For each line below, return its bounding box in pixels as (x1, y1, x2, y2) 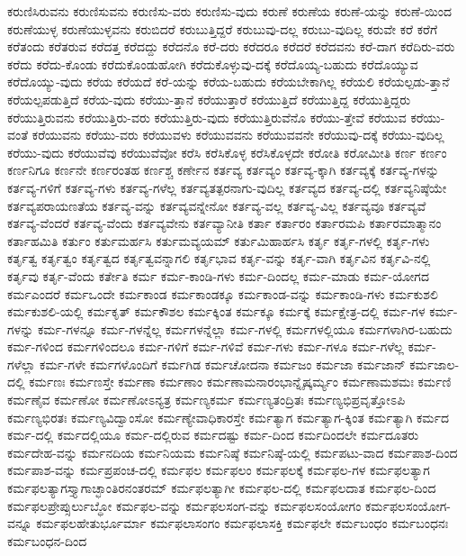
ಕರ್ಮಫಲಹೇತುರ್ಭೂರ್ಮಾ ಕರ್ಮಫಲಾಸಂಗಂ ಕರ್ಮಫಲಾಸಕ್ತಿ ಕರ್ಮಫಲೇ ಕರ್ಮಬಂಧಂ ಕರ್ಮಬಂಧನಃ (36, 514, 449, 533)
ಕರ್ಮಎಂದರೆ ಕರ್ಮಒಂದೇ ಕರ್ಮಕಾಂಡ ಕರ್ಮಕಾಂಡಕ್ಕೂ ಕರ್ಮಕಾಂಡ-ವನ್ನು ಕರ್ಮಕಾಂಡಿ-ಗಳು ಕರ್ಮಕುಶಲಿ (7, 284, 438, 303)
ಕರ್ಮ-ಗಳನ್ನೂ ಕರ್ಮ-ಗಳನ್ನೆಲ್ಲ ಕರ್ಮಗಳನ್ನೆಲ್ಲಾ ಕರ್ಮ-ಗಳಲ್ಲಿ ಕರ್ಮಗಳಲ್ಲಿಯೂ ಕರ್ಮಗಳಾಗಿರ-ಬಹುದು (37, 319, 453, 338)
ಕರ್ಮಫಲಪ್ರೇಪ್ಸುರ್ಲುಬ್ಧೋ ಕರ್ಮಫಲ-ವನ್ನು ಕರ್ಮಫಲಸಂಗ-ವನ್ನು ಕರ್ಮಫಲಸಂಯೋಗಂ (7, 496, 362, 515)
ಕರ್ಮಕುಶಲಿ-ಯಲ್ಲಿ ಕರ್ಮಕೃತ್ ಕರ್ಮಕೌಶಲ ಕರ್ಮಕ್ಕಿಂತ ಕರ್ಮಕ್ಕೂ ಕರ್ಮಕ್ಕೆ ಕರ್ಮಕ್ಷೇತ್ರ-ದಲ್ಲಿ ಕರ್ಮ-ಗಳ (7, 302, 426, 321)
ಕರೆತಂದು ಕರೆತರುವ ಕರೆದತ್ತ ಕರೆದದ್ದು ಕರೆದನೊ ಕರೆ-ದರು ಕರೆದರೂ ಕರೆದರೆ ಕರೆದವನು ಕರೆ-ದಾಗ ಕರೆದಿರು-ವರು (7, 37, 455, 56)
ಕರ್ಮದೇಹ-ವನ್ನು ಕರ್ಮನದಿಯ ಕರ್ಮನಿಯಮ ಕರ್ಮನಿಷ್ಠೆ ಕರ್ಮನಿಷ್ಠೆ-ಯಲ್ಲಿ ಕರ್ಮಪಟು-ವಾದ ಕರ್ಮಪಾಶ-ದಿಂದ (7, 442, 458, 461)
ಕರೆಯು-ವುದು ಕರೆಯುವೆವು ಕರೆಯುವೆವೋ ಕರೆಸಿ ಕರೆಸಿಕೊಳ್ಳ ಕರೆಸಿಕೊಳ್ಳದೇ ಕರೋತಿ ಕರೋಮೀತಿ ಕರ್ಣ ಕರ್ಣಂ (7, 142, 447, 161)
